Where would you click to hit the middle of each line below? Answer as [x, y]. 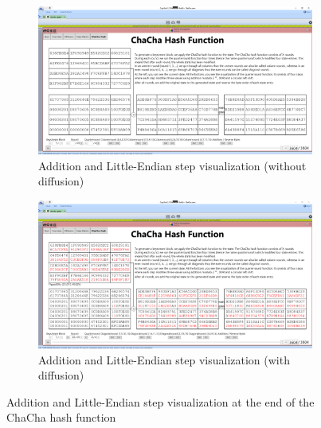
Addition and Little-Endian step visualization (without [172, 165]
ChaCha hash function [61, 417]
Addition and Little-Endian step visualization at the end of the [160, 401]
